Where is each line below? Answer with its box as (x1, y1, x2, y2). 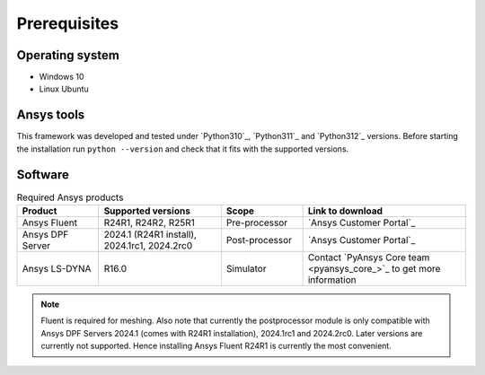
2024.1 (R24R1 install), (103, 229, 198, 241)
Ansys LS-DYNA (22, 263, 92, 275)
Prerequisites (16, 13, 119, 33)
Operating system (16, 48, 120, 63)
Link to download (307, 205, 384, 217)
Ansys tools (16, 108, 85, 123)
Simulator (225, 263, 267, 275)
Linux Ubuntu (39, 83, 89, 94)
